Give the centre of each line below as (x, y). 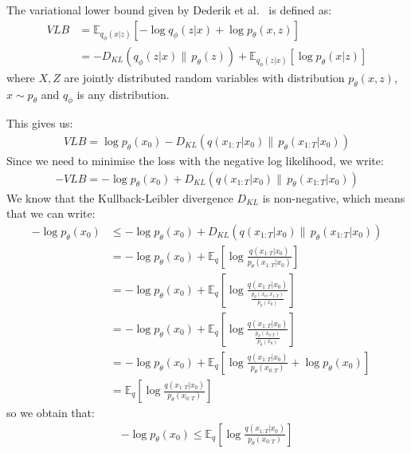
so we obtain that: (51, 413)
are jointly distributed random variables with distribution (204, 77)
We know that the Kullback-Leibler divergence (120, 197)
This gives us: (40, 123)
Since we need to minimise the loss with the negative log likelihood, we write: (195, 161)
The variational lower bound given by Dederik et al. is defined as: (169, 10)
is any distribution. (123, 94)
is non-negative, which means (334, 197)
